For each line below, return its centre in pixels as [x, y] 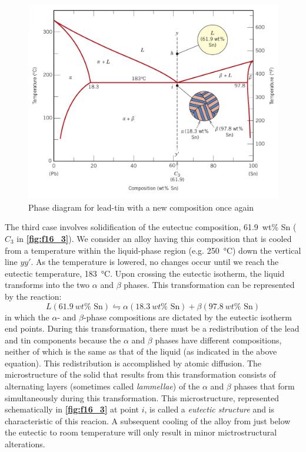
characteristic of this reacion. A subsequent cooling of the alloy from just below [148, 420]
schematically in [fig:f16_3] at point [72, 409]
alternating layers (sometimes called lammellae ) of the [102, 386]
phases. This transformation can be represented [209, 285]
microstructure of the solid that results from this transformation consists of [140, 374]
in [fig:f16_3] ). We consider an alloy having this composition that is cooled [154, 238]
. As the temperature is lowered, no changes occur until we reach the [155, 262]
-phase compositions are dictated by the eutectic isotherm [187, 317]
